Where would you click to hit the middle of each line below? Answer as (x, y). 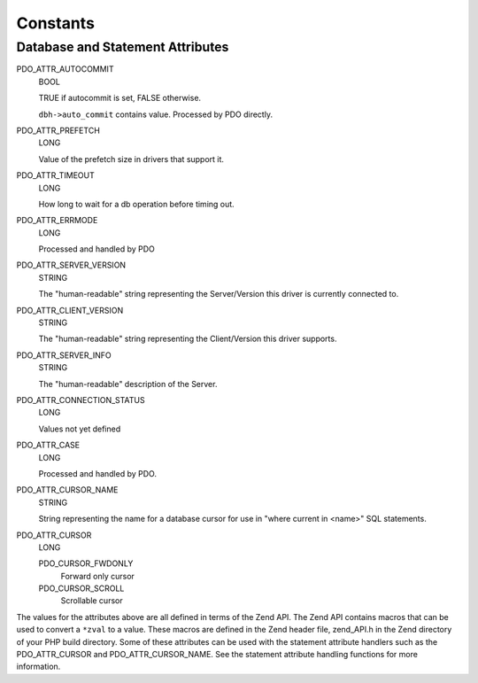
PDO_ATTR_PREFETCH (58, 130)
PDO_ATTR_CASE (48, 445)
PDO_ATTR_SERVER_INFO (64, 355)
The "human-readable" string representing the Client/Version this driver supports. (188, 339)
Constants (55, 23)
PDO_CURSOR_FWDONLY (86, 563)
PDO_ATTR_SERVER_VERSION (71, 265)
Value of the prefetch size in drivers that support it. (131, 159)
